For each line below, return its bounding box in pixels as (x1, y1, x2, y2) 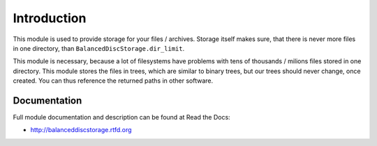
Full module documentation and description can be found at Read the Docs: (13, 113, 230, 122)
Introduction (13, 10, 87, 26)
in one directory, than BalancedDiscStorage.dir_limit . (13, 44, 185, 52)
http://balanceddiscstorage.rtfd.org (30, 126, 132, 134)
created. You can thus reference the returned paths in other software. (13, 76, 214, 85)
